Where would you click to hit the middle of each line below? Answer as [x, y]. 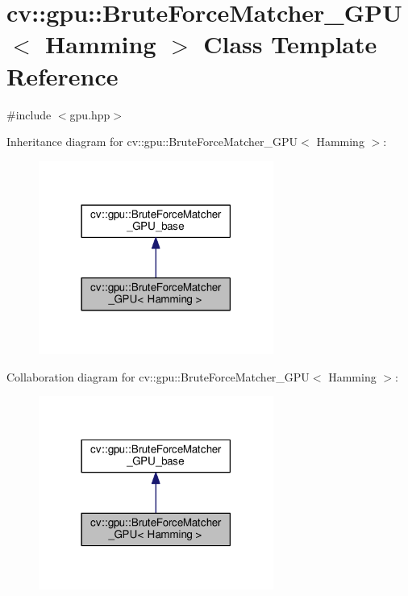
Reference [62, 75]
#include [29, 114]
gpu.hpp [90, 114]
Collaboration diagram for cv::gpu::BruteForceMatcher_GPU [158, 376]
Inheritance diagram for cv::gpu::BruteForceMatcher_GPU [152, 142]
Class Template [290, 44]
